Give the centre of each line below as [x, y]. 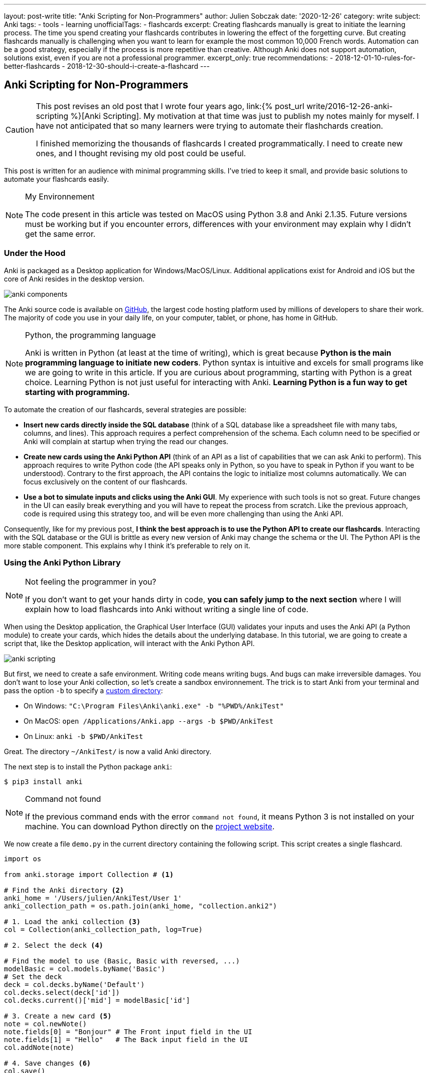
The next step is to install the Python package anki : [88, 767]
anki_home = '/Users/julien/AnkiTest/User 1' [93, 898]
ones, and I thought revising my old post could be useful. [141, 153]
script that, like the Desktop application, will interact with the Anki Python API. [129, 644]
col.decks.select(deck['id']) [62, 993]
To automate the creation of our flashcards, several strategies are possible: [125, 409]
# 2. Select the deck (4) [54, 946]
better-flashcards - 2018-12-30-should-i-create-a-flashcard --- [107, 66]
